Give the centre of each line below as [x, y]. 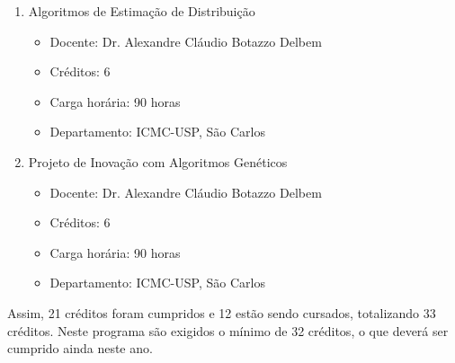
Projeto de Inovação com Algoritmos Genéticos [158, 161]
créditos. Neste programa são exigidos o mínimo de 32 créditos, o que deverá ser [228, 330]
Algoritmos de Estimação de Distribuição [142, 11]
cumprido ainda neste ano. [80, 348]
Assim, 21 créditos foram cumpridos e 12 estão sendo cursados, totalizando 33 [222, 312]
